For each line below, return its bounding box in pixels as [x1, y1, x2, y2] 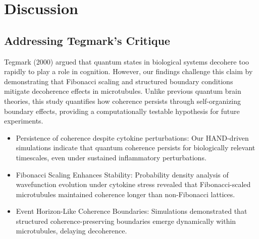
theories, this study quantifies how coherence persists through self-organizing [4, 95, 241, 106]
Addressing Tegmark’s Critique [4, 32, 170, 48]
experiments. [4, 115, 43, 126]
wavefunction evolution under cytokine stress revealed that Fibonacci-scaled [16, 179, 251, 190]
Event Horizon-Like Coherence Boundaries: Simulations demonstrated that [16, 206, 247, 216]
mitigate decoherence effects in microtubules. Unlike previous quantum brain [4, 86, 241, 96]
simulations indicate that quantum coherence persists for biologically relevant [16, 142, 255, 153]
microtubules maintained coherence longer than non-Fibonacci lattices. [16, 189, 235, 199]
